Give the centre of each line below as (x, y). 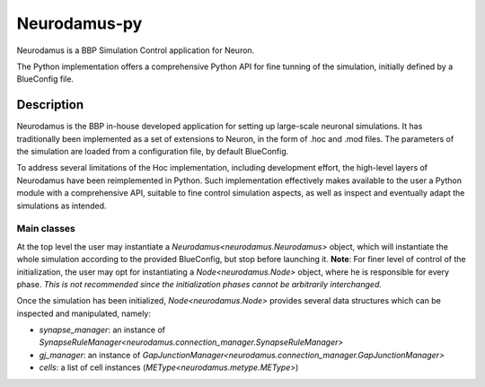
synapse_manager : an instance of (102, 330)
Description (50, 105)
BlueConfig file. (45, 79)
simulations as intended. (62, 206)
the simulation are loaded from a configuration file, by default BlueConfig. (153, 152)
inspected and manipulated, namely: (84, 313)
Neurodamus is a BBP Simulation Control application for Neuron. (136, 50)
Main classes (46, 229)
